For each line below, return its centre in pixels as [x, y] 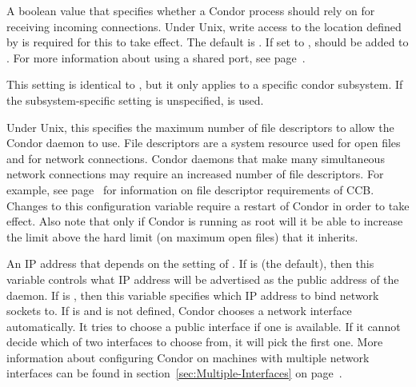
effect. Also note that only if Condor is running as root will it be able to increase [205, 221]
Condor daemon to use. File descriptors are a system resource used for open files [204, 143]
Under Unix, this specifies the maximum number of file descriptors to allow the [200, 127]
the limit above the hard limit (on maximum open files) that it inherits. [182, 236]
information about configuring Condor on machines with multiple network [188, 357]
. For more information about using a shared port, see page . [156, 57]
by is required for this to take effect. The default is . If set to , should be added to [208, 42]
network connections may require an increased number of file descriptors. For [195, 174]
